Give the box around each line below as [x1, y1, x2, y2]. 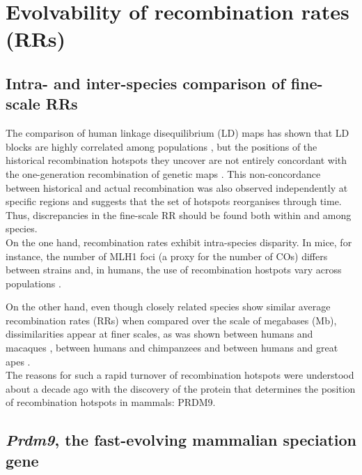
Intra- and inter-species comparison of [6, 72, 285, 93]
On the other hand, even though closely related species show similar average [6, 299, 331, 314]
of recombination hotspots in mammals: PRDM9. [6, 395, 216, 409]
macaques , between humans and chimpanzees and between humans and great [6, 340, 338, 355]
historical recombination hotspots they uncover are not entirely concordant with [6, 153, 347, 167]
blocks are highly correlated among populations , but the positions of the [6, 139, 317, 153]
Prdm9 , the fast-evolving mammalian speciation [6, 429, 356, 451]
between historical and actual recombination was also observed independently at [6, 180, 348, 195]
